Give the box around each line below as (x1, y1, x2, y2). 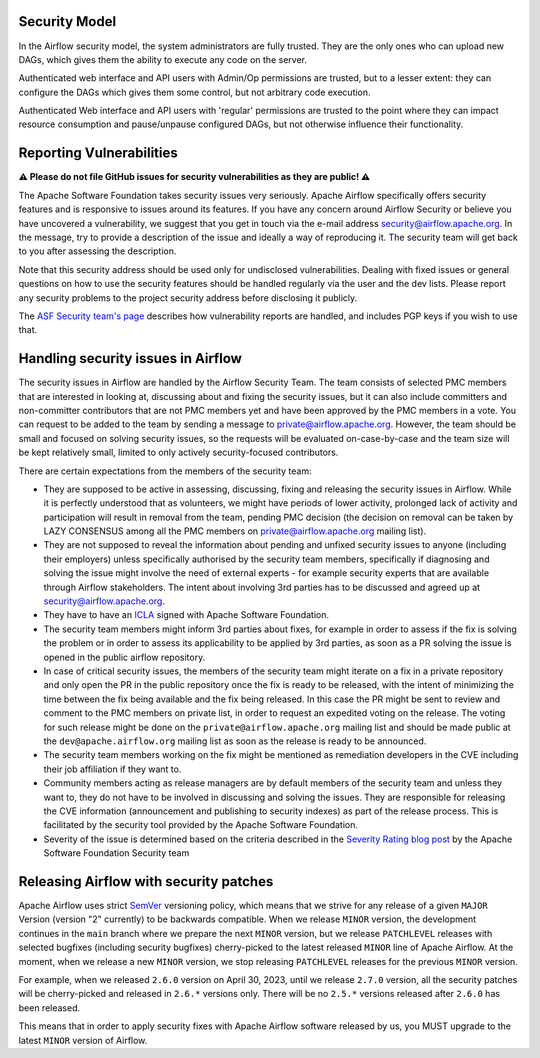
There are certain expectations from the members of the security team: (18, 465, 312, 477)
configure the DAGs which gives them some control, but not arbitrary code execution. (18, 86, 371, 98)
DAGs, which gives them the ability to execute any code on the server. (18, 53, 307, 65)
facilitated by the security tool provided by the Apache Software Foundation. (43, 819, 359, 831)
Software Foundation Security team (43, 847, 190, 859)
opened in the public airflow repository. (43, 651, 206, 663)
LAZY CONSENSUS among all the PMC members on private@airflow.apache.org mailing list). (43, 525, 427, 537)
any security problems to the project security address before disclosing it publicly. (18, 291, 358, 304)
